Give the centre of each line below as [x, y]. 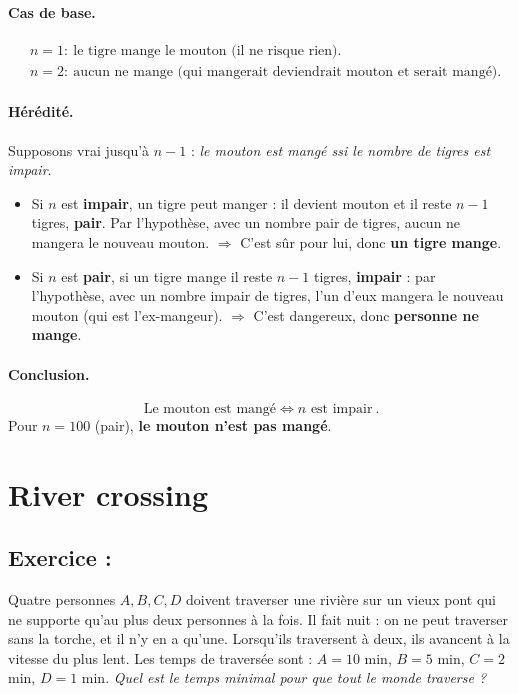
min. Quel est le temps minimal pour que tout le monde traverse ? [284, 677]
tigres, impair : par [375, 275]
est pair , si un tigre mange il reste [167, 275]
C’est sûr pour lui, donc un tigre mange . [371, 242]
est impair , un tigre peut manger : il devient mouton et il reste [256, 202]
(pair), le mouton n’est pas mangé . [213, 424]
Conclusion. [49, 373]
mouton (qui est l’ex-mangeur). [127, 314]
